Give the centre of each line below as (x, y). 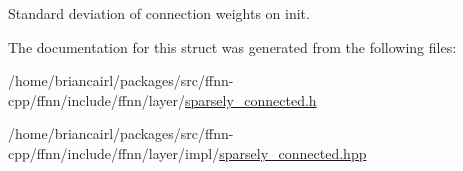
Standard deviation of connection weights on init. (159, 13)
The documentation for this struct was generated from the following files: (232, 46)
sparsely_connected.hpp (293, 152)
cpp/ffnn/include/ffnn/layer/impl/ (114, 152)
